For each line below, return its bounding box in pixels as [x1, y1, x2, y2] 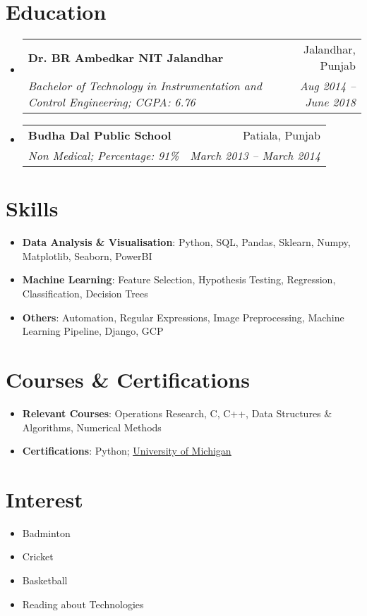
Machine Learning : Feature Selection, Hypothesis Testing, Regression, [22, 272, 336, 287]
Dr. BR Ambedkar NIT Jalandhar [28, 49, 224, 66]
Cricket [22, 549, 54, 564]
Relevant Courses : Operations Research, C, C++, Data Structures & [22, 405, 332, 420]
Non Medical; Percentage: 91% [28, 147, 179, 164]
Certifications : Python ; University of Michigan [22, 443, 231, 458]
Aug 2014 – [299, 78, 356, 94]
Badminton [22, 525, 71, 540]
